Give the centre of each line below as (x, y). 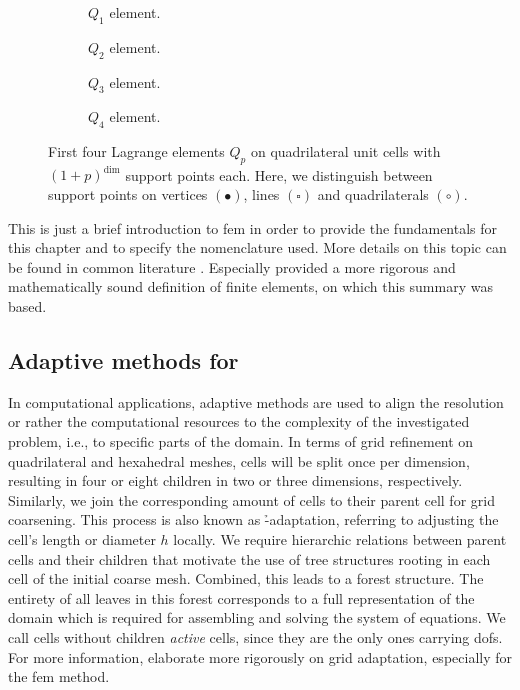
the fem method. (59, 676)
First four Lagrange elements (136, 151)
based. (27, 306)
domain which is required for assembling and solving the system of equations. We (257, 617)
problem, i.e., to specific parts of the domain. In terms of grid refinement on (241, 441)
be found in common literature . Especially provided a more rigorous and (232, 266)
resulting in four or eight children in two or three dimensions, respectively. (235, 480)
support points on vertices (128, 194)
